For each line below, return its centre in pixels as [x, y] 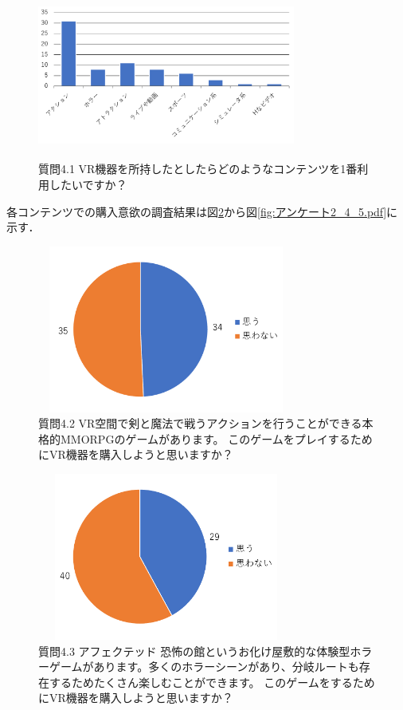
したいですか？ [88, 185]
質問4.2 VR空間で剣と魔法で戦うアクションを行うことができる [200, 423]
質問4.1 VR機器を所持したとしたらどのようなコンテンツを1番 [198, 169]
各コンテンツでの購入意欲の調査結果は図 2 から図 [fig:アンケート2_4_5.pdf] [197, 211]
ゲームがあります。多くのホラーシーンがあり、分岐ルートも [204, 667]
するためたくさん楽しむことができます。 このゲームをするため [212, 682]
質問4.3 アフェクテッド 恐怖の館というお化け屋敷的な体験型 [194, 651]
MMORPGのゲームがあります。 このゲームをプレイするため [216, 438]
